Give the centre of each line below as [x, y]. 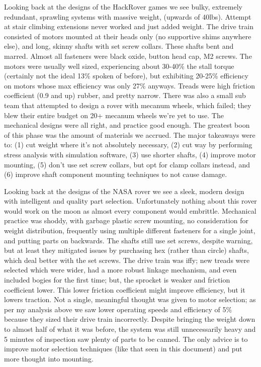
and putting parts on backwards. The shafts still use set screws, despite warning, [128, 240]
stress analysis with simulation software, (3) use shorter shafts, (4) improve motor [130, 154]
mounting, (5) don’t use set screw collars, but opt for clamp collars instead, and [127, 164]
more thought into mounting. [49, 358]
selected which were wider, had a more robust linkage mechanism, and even [120, 270]
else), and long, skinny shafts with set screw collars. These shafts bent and [119, 46]
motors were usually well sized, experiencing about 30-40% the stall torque [119, 66]
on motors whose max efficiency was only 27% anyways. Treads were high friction [130, 85]
